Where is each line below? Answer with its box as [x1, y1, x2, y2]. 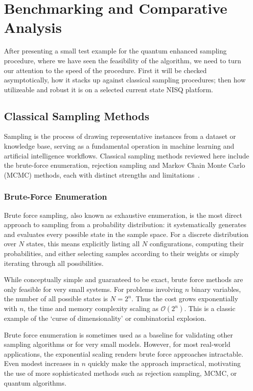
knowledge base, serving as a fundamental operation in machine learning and [4, 141, 234, 151]
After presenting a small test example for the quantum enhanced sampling [4, 46, 227, 56]
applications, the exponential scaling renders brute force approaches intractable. [4, 348, 244, 359]
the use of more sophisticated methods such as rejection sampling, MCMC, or [4, 367, 237, 378]
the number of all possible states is [4, 293, 108, 304]
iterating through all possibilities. [4, 258, 104, 268]
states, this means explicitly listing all [26, 238, 140, 249]
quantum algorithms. [4, 377, 67, 388]
